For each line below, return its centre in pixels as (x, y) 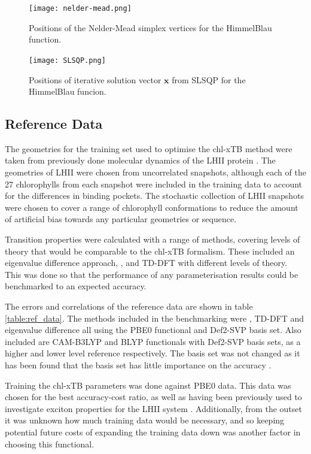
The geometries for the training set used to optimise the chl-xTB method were (149, 148)
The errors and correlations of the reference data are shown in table (129, 306)
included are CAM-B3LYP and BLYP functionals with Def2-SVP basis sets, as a (153, 341)
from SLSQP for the (209, 79)
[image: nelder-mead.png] (80, 8)
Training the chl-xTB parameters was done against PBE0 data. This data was (148, 385)
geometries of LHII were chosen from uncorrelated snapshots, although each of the (155, 172)
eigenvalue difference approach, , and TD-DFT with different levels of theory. (146, 263)
